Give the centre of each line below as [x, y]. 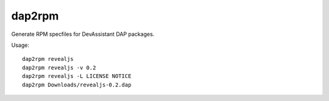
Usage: [20, 45]
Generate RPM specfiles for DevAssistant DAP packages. [83, 34]
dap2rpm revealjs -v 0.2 [59, 68]
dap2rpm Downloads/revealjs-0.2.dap [77, 85]
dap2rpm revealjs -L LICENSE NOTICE [77, 76]
